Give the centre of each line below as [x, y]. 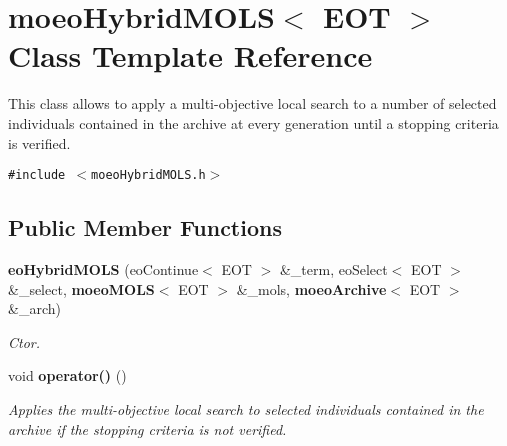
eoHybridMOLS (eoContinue [103, 268]
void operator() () [67, 375]
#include [37, 175]
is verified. [39, 142]
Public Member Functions [145, 227]
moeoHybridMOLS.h [148, 175]
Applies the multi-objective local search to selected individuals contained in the [246, 408]
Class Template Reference [190, 55]
